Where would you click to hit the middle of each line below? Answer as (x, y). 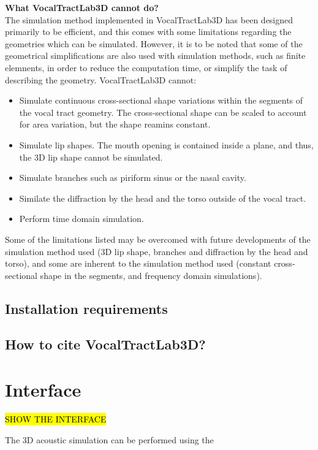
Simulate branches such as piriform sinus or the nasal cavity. (133, 177)
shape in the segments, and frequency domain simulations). (151, 275)
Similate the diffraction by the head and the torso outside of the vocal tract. (163, 198)
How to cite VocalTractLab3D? (105, 344)
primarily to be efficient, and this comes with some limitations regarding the (148, 32)
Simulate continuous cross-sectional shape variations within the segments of (161, 100)
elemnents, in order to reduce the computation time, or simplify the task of (146, 67)
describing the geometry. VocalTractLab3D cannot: (101, 79)
